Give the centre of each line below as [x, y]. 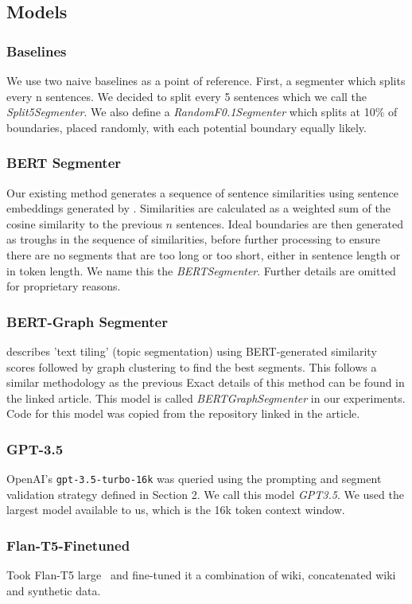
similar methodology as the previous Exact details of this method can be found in [206, 382]
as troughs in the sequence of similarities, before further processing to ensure [193, 239]
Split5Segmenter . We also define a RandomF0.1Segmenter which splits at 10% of [202, 112]
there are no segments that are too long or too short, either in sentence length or [204, 254]
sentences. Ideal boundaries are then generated [290, 223]
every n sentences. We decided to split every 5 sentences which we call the [187, 96]
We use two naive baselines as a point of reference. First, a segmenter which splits [206, 80]
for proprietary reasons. [64, 286]
